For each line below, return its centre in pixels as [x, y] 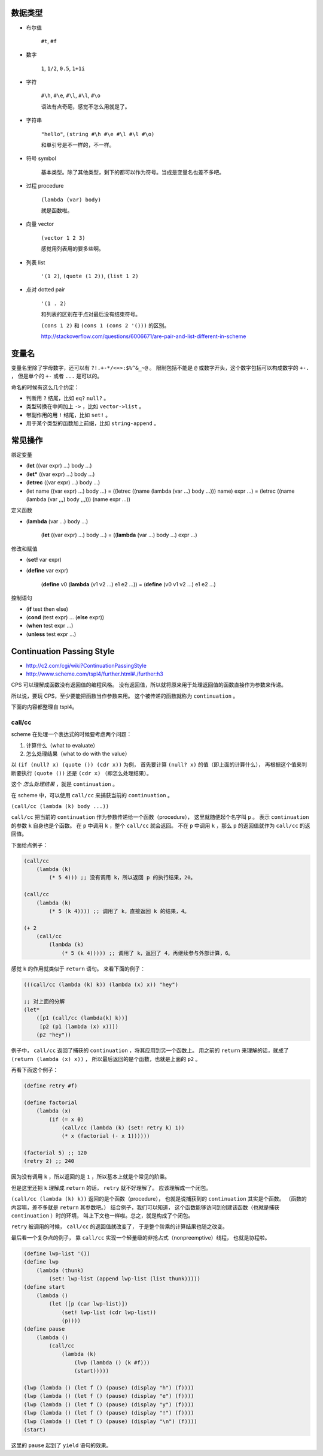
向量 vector [40, 224]
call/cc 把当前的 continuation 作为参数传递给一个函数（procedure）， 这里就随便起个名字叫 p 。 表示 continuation [160, 817]
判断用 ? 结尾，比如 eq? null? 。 [68, 398]
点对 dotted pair [45, 290]
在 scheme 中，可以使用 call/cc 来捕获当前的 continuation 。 [92, 795]
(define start [44, 1287]
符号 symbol [41, 158]
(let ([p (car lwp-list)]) [88, 1304]
